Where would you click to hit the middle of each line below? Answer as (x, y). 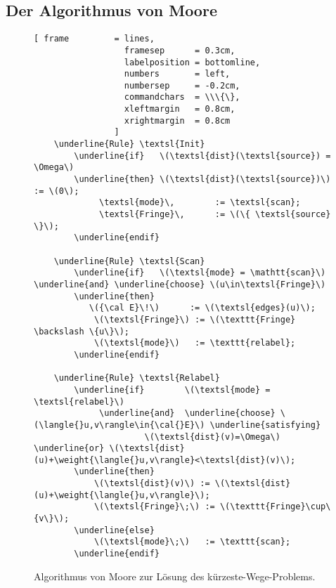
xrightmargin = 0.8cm (177, 120)
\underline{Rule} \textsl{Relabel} (137, 378)
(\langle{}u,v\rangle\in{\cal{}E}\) (119, 425)
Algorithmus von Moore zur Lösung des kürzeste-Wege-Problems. (175, 576)
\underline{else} (114, 530)
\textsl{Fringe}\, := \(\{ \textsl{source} (215, 215)
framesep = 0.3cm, (180, 50)
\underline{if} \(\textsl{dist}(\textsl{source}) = (202, 156)
